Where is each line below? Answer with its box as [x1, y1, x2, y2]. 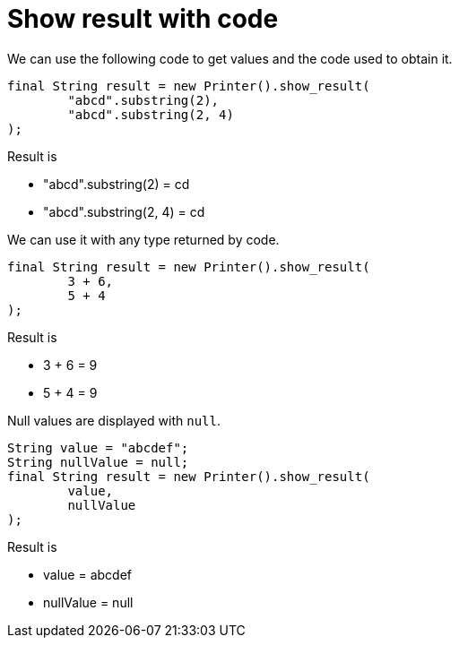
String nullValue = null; [7, 454, 189, 469]
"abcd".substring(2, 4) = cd [43, 203, 205, 219]
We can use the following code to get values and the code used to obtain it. [7, 50, 453, 66]
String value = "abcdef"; [7, 440, 189, 455]
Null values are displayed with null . [7, 412, 221, 428]
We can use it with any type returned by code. [7, 231, 280, 247]
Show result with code [7, 4, 279, 34]
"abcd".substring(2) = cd [43, 176, 190, 192]
